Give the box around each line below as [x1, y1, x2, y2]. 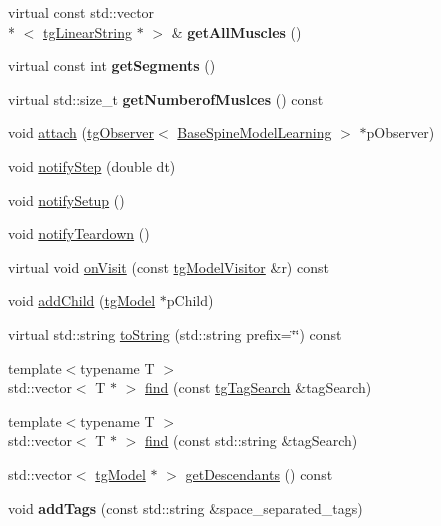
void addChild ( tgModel [8, 290, 156, 311]
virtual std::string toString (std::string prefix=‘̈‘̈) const [8, 323, 342, 344]
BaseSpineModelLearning [177, 122, 332, 143]
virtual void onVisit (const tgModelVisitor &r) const [8, 256, 329, 277]
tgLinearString [43, 21, 132, 42]
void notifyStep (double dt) [8, 155, 176, 176]
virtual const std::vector [8, 2, 155, 22]
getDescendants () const [185, 463, 333, 484]
